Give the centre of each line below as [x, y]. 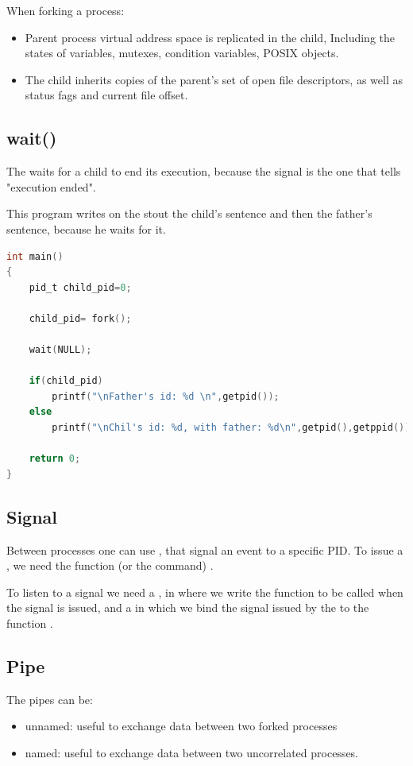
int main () [35, 256]
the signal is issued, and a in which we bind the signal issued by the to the [188, 607]
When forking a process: [66, 10]
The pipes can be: [50, 699]
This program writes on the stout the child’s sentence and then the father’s [189, 213]
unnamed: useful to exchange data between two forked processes [181, 726]
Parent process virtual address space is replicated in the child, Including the [210, 37]
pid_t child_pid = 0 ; [80, 287]
